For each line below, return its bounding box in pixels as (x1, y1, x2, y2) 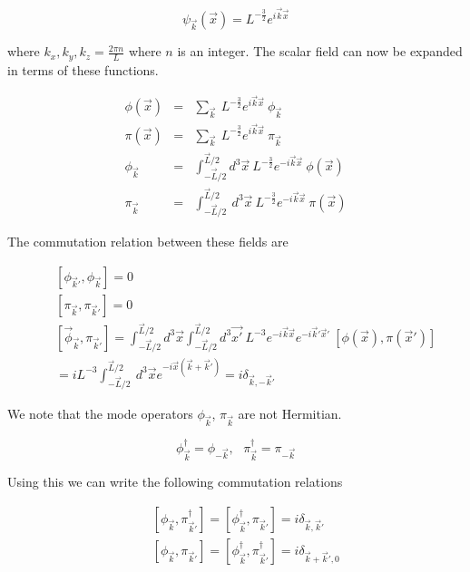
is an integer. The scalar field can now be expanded (177, 42, 463, 61)
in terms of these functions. (7, 60, 159, 79)
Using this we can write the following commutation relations (7, 472, 343, 491)
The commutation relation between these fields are (7, 232, 289, 251)
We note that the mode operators (7, 403, 193, 422)
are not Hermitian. (238, 403, 342, 422)
